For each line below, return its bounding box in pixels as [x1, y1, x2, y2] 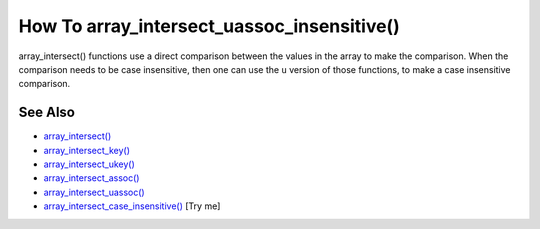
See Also [18, 104, 75, 121]
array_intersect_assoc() [43, 172, 140, 184]
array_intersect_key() [43, 144, 130, 156]
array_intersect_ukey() [43, 158, 135, 170]
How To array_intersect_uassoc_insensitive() [18, 15, 400, 37]
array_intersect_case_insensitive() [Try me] [43, 200, 221, 212]
